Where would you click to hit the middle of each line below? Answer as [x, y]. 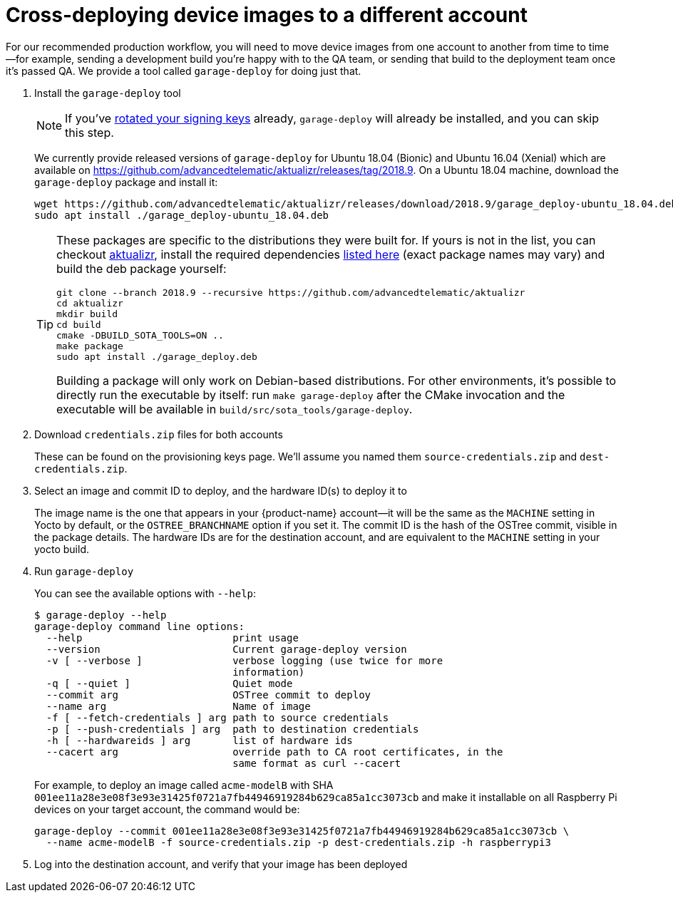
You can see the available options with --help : [145, 593]
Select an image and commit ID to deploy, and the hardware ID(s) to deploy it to [221, 490]
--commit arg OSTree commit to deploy [209, 695]
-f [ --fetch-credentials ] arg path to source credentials [217, 717]
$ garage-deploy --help [101, 615]
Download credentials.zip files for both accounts [159, 434]
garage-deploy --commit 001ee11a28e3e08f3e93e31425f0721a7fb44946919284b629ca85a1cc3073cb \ [302, 831]
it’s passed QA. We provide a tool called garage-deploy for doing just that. [184, 71]
